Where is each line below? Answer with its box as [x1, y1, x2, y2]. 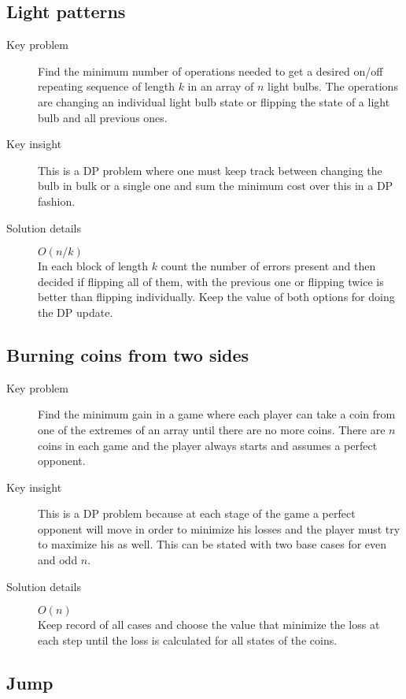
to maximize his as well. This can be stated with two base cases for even [38, 536, 387, 552]
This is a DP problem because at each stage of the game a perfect [38, 505, 356, 522]
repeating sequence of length [38, 78, 175, 95]
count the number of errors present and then [161, 258, 376, 274]
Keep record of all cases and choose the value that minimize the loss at [38, 616, 380, 633]
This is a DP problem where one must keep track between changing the [38, 162, 382, 178]
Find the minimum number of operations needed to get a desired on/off [38, 62, 383, 79]
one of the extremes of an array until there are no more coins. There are [38, 421, 386, 437]
